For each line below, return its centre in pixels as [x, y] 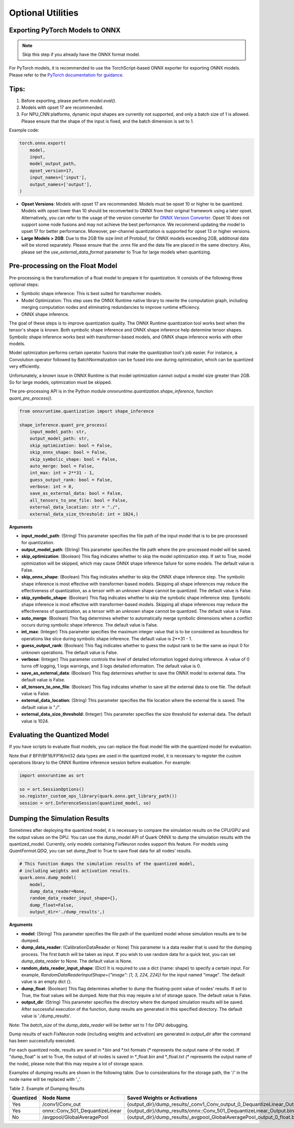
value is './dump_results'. [46, 1016]
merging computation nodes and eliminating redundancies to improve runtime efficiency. [111, 307]
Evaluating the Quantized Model [59, 735]
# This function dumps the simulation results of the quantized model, [107, 864]
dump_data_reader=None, [58, 891]
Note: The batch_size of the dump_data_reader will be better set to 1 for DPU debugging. [99, 1025]
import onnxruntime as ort [52, 776]
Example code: [24, 130]
